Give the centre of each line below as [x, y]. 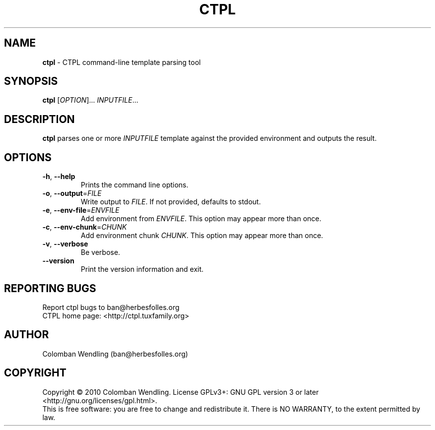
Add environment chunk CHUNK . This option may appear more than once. [202, 236]
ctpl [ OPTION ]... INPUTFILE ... [90, 100]
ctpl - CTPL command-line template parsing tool [122, 62]
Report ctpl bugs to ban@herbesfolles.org [111, 307]
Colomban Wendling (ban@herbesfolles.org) [115, 354]
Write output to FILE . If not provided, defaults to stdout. [171, 202]
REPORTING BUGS [50, 288]
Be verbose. [100, 252]
